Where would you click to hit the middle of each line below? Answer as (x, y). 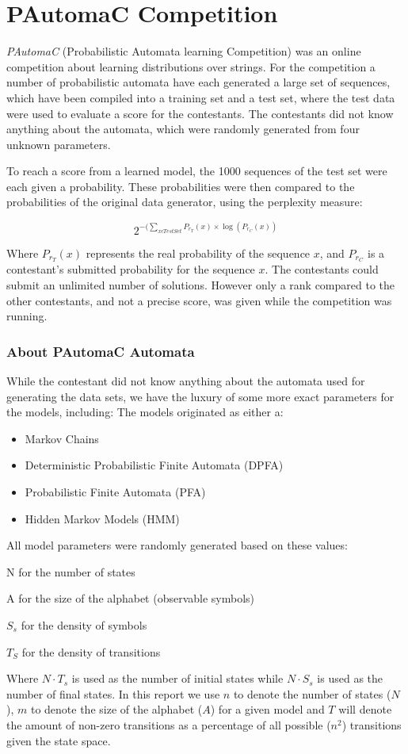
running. (27, 316)
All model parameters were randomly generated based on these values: (177, 545)
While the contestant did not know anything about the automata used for (186, 381)
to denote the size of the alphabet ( (116, 709)
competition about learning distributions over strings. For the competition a (191, 66)
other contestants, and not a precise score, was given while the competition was (199, 300)
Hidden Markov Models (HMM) (102, 518)
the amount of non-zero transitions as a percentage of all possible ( (169, 724)
